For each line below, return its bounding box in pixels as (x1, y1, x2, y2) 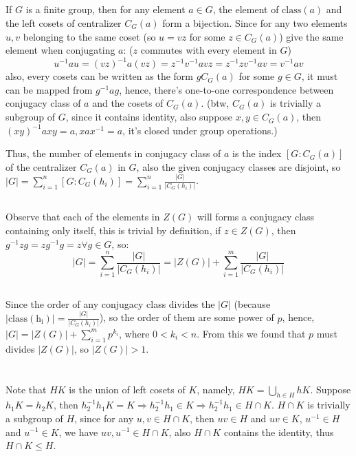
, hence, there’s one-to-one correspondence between (119, 82, 334, 96)
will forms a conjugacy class (197, 209, 315, 224)
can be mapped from (5, 82, 93, 96)
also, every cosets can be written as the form (5, 69, 193, 83)
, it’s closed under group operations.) (122, 123, 278, 137)
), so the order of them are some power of (99, 310, 274, 324)
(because (234, 296, 271, 311)
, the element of (212, 2, 279, 17)
